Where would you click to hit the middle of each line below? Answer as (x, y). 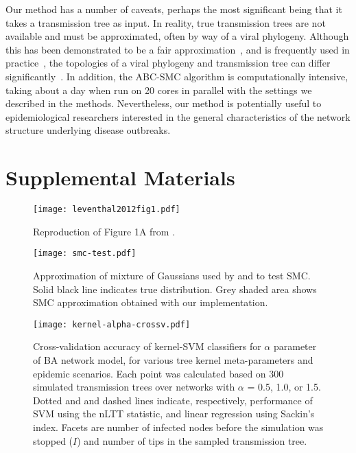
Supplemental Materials (120, 177)
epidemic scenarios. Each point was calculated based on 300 (158, 373)
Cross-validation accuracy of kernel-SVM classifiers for (147, 346)
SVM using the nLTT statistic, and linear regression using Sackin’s (174, 414)
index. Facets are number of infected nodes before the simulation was (178, 427)
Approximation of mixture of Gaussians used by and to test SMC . (172, 275)
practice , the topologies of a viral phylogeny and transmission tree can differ (168, 63)
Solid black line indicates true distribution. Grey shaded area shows (175, 289)
